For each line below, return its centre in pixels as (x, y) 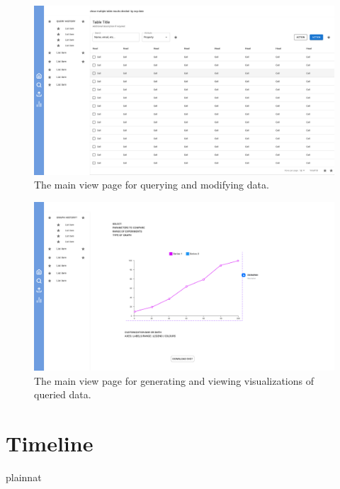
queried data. (63, 394)
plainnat (24, 477)
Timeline (50, 443)
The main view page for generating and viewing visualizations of (174, 380)
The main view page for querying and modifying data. (152, 185)
